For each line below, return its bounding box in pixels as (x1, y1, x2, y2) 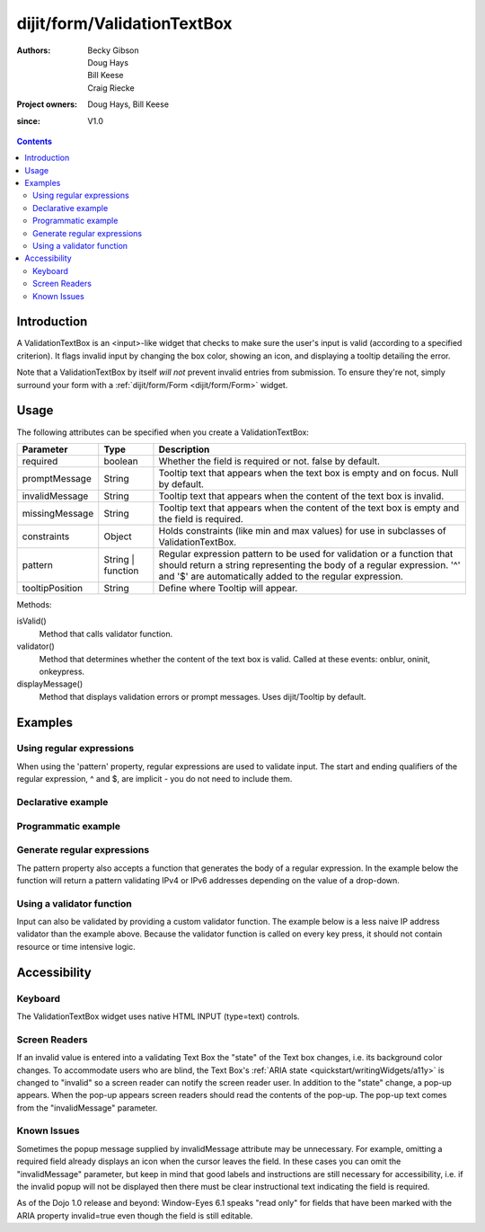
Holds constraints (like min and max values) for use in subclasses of (158, 524, 446, 536)
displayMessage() (16, 678, 84, 689)
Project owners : (16, 99, 78, 110)
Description (158, 443, 210, 456)
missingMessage (22, 507, 94, 519)
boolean (103, 455, 138, 467)
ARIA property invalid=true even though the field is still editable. (16, 1210, 253, 1221)
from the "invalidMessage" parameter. (16, 1102, 158, 1113)
